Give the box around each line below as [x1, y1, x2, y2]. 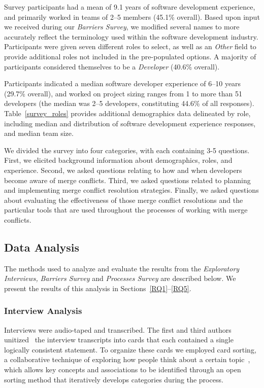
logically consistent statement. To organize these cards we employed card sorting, [4, 344, 256, 355]
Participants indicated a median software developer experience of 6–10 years [4, 78, 241, 89]
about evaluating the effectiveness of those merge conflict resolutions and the [4, 194, 243, 205]
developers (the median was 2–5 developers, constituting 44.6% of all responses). [4, 98, 254, 109]
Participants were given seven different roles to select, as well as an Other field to [4, 41, 256, 52]
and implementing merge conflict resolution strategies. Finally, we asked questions [4, 185, 259, 195]
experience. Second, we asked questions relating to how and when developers [4, 164, 242, 175]
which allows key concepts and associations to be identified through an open [4, 364, 241, 375]
